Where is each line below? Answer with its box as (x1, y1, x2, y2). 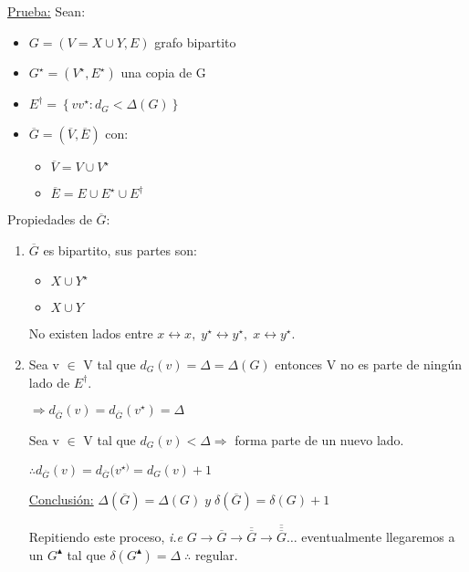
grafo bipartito (154, 32, 236, 51)
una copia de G (120, 63, 206, 82)
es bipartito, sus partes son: (43, 240, 197, 259)
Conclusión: (28, 490, 94, 509)
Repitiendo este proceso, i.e (28, 526, 183, 546)
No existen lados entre (28, 324, 153, 343)
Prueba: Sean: (7, 2, 86, 20)
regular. (194, 545, 238, 564)
